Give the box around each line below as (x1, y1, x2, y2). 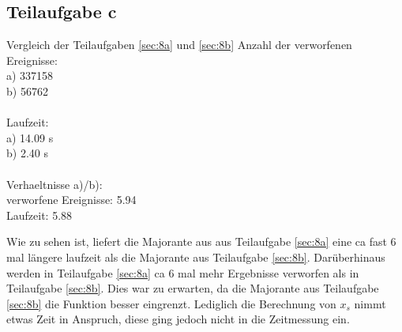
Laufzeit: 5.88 (6, 206, 73, 223)
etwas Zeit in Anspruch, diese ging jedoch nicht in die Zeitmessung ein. (6, 311, 350, 327)
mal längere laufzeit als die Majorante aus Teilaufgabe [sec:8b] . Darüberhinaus (6, 248, 385, 265)
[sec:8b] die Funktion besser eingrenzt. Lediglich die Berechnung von (6, 295, 336, 311)
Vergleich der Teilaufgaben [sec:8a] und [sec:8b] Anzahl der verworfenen (6, 36, 352, 53)
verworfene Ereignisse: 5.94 (6, 191, 137, 208)
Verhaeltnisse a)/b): (6, 175, 103, 192)
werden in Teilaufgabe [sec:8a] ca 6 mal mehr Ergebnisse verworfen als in (6, 264, 359, 281)
